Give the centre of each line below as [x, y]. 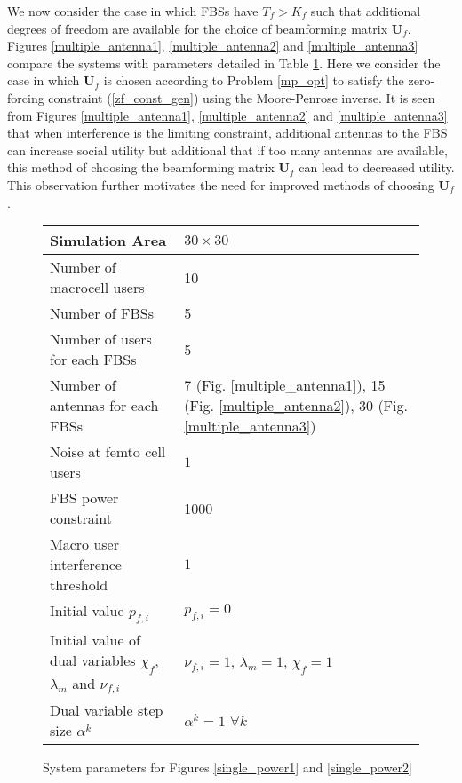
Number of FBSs [102, 313]
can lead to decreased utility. [377, 167]
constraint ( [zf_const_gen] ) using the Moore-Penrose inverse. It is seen [242, 97]
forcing [26, 97]
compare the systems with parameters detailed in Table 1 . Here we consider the [224, 63]
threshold [79, 585]
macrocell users [97, 288]
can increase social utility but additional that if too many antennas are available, [227, 150]
